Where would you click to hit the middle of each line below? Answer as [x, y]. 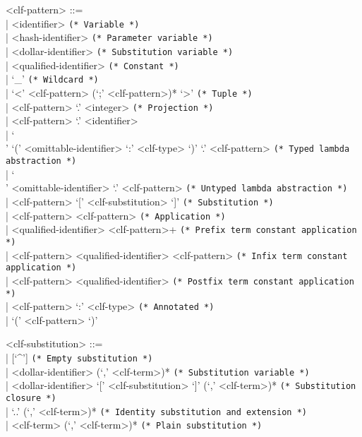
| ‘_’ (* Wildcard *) [52, 79]
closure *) [31, 398]
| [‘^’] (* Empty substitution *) [79, 358]
